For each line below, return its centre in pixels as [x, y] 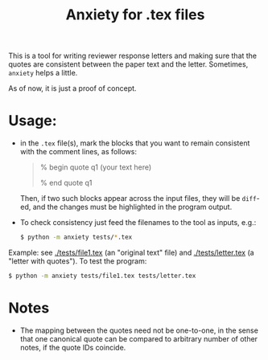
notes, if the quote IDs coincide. [73, 347]
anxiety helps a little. [43, 73]
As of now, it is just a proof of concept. [72, 88]
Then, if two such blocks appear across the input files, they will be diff [138, 198]
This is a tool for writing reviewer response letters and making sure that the [133, 56]
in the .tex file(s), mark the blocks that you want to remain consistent [135, 143]
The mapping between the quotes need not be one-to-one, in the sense [139, 330]
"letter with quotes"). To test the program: [78, 261]
